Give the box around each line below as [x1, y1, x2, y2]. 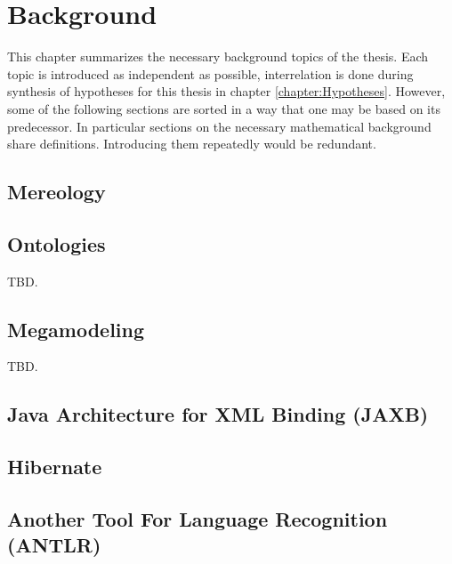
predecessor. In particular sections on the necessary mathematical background [7, 117, 432, 135]
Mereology [7, 178, 106, 205]
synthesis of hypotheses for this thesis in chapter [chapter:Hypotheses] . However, [7, 82, 446, 101]
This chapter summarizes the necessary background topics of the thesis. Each [7, 47, 429, 66]
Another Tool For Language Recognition [7, 505, 388, 533]
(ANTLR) [7, 531, 101, 559]
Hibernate [7, 453, 102, 480]
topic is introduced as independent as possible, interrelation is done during [7, 64, 414, 83]
